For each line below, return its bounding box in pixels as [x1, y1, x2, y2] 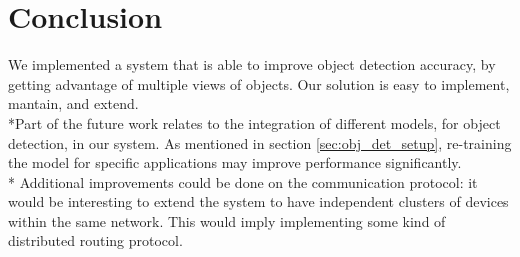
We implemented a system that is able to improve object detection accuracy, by [8, 54, 496, 75]
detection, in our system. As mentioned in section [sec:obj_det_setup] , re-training [8, 132, 512, 153]
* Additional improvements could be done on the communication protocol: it [8, 171, 478, 192]
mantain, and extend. [8, 93, 139, 114]
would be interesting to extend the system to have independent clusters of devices [8, 191, 509, 212]
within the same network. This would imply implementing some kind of [8, 210, 446, 231]
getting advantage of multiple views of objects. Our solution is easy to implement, [8, 73, 510, 94]
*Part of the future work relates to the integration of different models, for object [8, 112, 501, 133]
